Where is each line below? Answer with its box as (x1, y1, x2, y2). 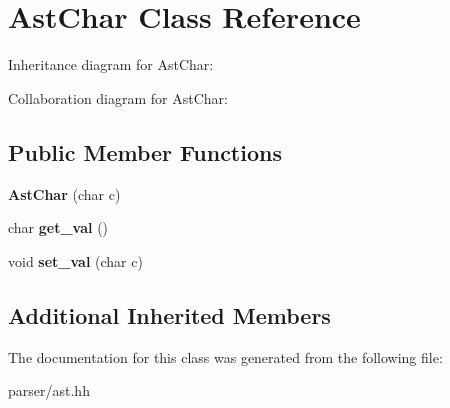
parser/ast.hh (8, 380, 90, 401)
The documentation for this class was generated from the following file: (8, 346, 443, 367)
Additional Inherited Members (8, 299, 331, 330)
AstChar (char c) (8, 183, 121, 204)
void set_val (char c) (8, 250, 143, 271)
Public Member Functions (8, 136, 282, 167)
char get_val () (8, 217, 109, 238)
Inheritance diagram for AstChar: (8, 54, 214, 75)
